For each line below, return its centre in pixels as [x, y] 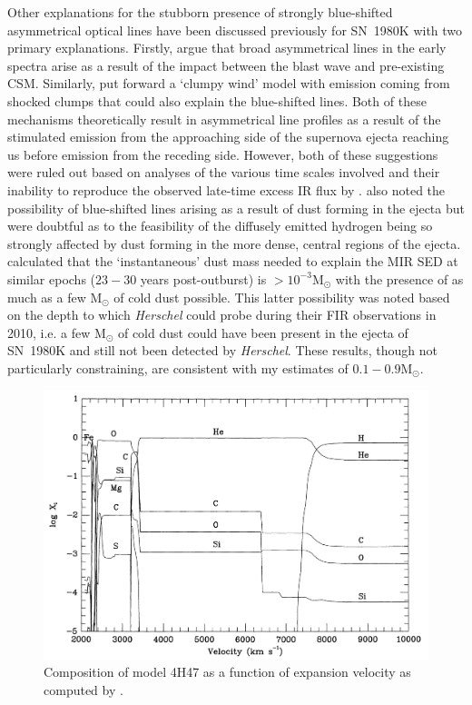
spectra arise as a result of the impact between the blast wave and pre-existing [226, 65]
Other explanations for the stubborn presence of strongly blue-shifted [200, 12]
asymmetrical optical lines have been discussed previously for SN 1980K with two [235, 30]
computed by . [84, 690]
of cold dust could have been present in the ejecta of [263, 332]
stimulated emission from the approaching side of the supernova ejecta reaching [228, 137]
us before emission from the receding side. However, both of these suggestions [223, 154]
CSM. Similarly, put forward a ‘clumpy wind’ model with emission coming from [229, 83]
